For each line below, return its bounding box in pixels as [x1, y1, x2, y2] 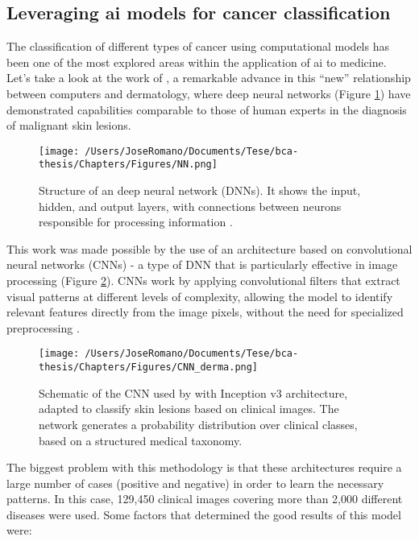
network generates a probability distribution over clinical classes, [39, 415, 358, 432]
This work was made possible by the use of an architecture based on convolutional [6, 240, 413, 257]
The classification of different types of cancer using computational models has [6, 38, 389, 55]
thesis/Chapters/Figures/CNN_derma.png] [39, 361, 259, 374]
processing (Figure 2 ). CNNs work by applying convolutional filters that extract [6, 272, 400, 289]
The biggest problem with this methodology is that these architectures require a [6, 459, 402, 476]
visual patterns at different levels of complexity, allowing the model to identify [6, 287, 393, 304]
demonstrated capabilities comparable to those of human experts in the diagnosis [6, 101, 407, 118]
